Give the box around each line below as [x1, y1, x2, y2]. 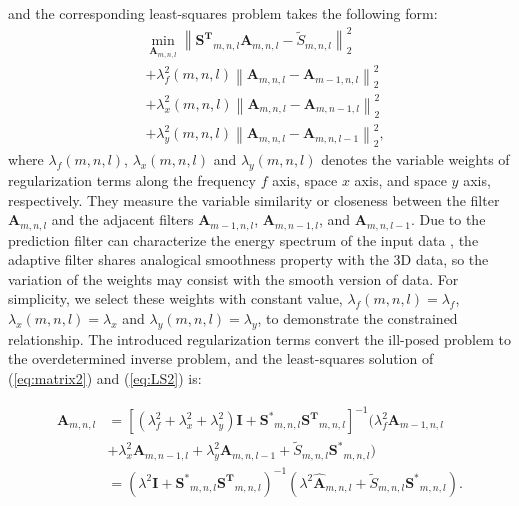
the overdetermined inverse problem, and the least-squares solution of [8, 348, 434, 369]
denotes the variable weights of [321, 149, 510, 170]
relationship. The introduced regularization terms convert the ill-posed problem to [8, 328, 511, 349]
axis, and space [354, 169, 447, 190]
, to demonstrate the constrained [257, 307, 458, 328]
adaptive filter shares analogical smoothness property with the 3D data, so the [8, 249, 489, 270]
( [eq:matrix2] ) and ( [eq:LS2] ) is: [8, 367, 202, 388]
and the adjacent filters [51, 209, 194, 230]
